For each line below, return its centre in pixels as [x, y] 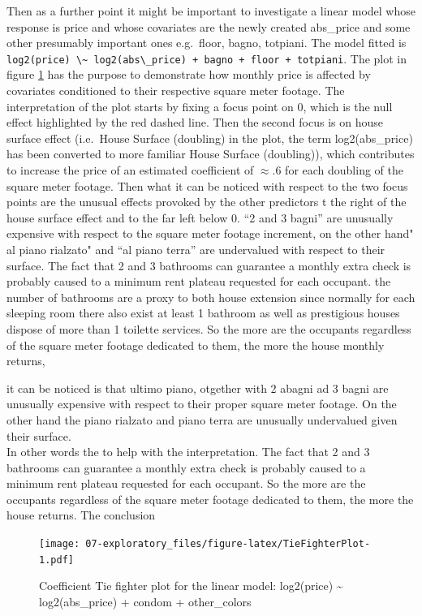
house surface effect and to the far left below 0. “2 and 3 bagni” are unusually [200, 217]
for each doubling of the [344, 170]
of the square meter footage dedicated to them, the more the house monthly [196, 345]
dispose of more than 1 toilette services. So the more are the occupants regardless [209, 328]
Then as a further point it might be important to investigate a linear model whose [211, 11]
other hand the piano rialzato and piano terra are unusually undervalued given [202, 419]
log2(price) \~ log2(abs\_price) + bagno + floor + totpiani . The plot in [207, 58]
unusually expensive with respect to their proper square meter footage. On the [202, 404]
